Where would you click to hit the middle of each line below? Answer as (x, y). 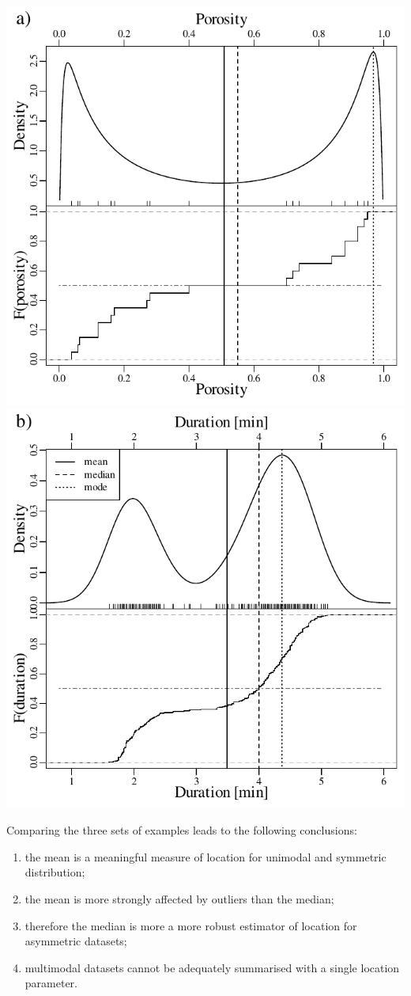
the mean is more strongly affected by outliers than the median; (179, 898)
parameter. (51, 983)
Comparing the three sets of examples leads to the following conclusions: (182, 830)
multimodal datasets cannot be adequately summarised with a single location (212, 967)
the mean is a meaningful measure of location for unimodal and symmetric (205, 856)
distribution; (55, 872)
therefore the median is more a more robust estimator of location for (191, 925)
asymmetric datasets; (76, 941)
